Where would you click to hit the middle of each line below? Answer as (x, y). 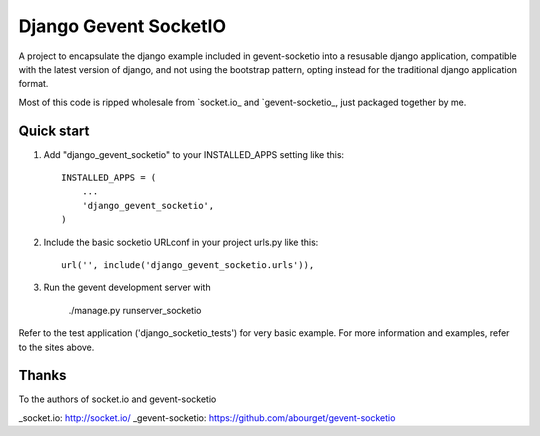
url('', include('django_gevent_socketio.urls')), (188, 264)
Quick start (54, 130)
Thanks (42, 375)
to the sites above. (56, 347)
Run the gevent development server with (127, 287)
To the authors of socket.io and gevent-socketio (117, 399)
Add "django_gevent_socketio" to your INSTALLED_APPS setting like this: (194, 154)
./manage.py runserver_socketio (135, 310)
